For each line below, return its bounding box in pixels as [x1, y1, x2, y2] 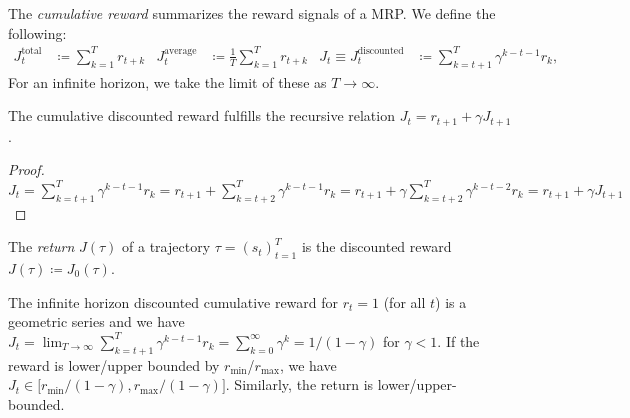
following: [8, 22, 67, 43]
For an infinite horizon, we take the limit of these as [8, 71, 327, 92]
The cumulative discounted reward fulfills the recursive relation [8, 105, 395, 126]
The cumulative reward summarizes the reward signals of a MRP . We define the [8, 3, 496, 23]
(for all [383, 291, 426, 312]
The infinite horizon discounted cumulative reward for [8, 291, 339, 312]
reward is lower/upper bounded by [8, 354, 220, 375]
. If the [437, 330, 480, 351]
